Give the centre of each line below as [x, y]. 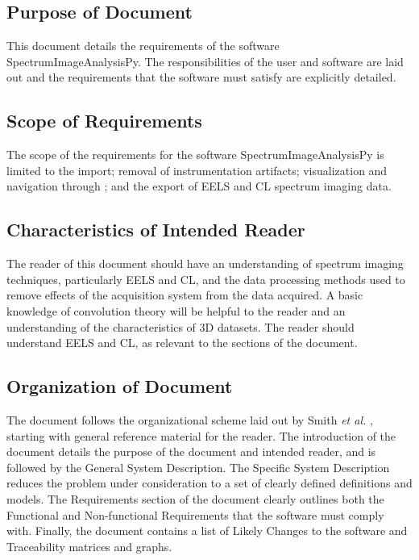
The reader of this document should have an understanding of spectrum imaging [205, 263]
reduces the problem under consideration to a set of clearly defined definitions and [209, 483]
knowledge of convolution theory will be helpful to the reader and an [176, 310]
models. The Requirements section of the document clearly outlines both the [195, 498]
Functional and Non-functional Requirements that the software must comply [195, 514]
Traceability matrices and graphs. [89, 546]
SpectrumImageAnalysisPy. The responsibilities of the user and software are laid [205, 61]
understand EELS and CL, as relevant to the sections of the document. [182, 343]
